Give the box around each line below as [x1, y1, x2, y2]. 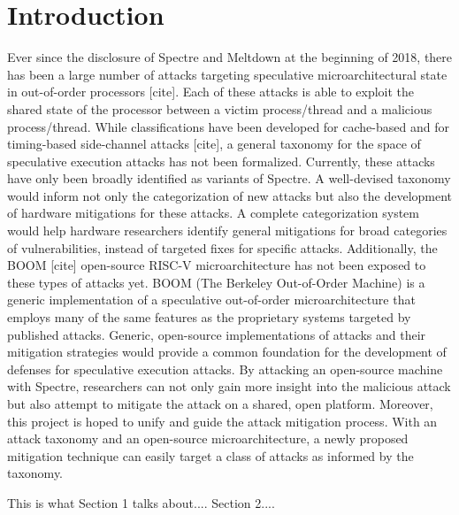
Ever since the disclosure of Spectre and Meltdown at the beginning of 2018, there [7, 48, 453, 66]
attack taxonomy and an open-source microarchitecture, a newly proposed [7, 429, 409, 448]
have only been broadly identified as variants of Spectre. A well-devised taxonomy [7, 169, 451, 188]
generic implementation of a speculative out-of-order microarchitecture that [7, 290, 416, 309]
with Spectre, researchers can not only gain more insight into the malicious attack [7, 377, 451, 396]
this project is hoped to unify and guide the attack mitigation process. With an [7, 411, 438, 430]
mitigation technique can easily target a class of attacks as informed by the [7, 446, 414, 465]
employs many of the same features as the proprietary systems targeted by [7, 308, 411, 327]
